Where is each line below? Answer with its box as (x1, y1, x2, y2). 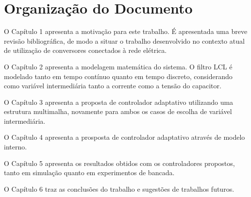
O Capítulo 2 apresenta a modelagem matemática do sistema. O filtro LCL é (4, 61, 233, 71)
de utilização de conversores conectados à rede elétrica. (4, 45, 167, 55)
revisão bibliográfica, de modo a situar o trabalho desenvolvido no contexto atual (4, 35, 245, 46)
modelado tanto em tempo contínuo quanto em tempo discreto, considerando (4, 71, 233, 81)
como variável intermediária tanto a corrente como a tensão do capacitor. (4, 81, 221, 91)
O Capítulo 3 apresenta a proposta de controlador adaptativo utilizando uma (4, 97, 234, 107)
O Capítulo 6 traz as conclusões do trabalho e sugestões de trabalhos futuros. (4, 183, 234, 194)
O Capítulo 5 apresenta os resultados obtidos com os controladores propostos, (4, 158, 235, 168)
